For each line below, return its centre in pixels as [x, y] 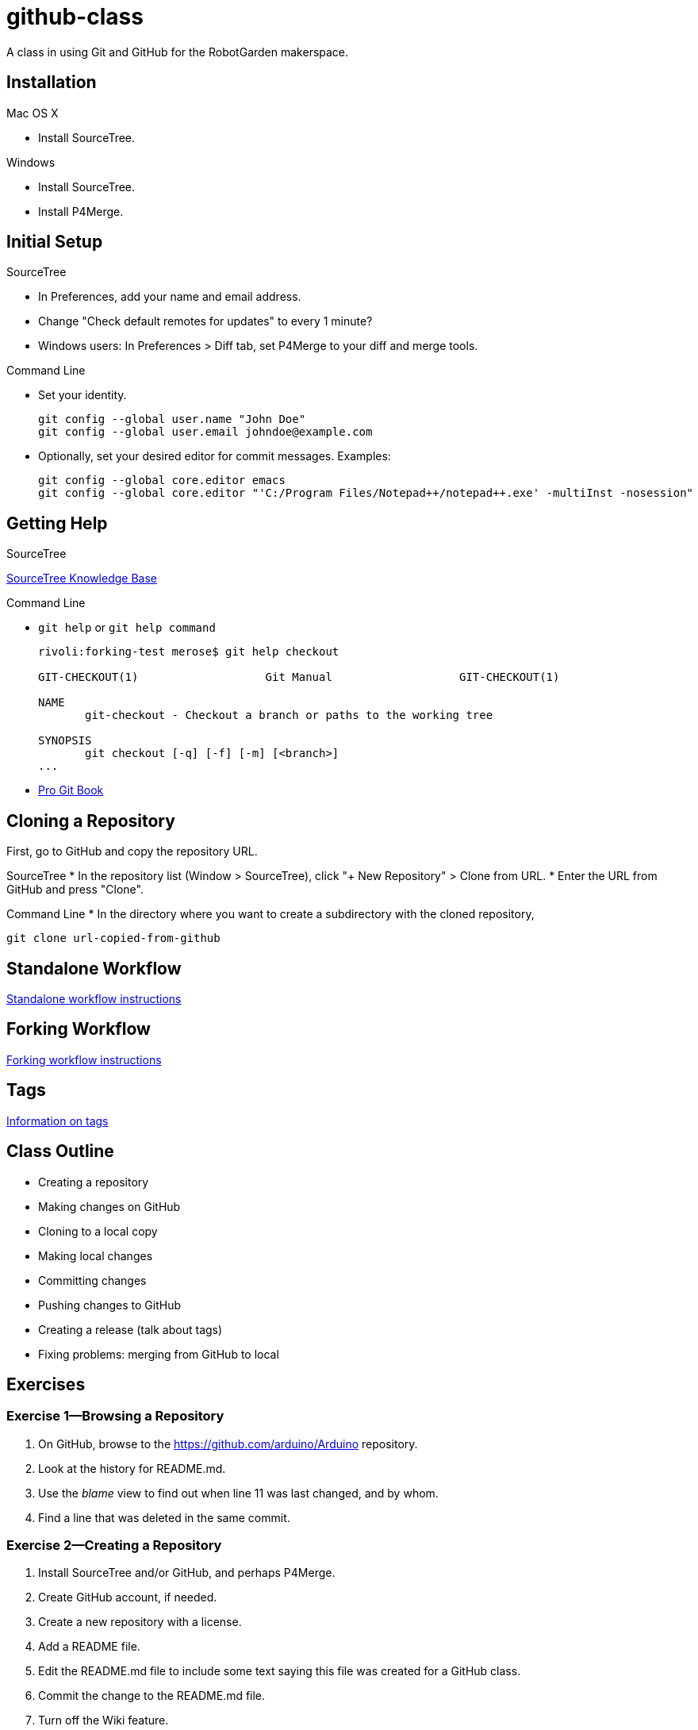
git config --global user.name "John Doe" [172, 419]
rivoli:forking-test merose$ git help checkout [189, 652]
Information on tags [58, 1121]
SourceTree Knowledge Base [82, 579]
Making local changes [96, 1255]
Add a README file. [89, 1647]
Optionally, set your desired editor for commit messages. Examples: [215, 456]
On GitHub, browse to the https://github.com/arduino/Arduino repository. [228, 1444]
